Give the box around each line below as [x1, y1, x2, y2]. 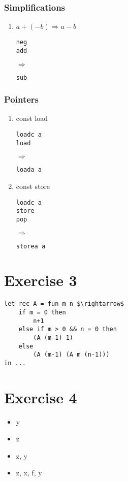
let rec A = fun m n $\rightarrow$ [4, 300, 124, 308]
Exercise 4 [4, 387, 77, 407]
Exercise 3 [4, 270, 77, 291]
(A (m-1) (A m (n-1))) [33, 351, 110, 359]
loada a [16, 166, 42, 174]
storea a [16, 242, 46, 250]
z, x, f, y [16, 467, 42, 478]
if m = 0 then [18, 308, 66, 316]
